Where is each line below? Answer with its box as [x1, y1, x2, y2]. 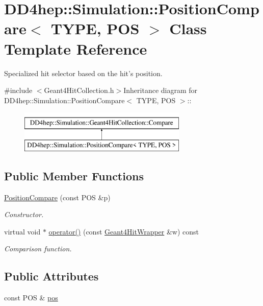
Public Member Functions [4, 168, 144, 183]
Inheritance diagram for [123, 85, 198, 96]
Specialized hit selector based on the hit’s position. [4, 67, 163, 78]
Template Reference [4, 38, 147, 59]
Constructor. [4, 209, 44, 220]
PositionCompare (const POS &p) [4, 192, 111, 202]
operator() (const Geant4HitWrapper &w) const [48, 226, 199, 237]
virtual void [4, 226, 41, 237]
